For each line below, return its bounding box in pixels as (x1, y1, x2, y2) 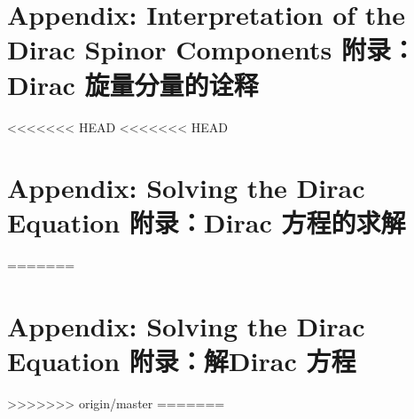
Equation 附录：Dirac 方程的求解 (7, 204, 406, 241)
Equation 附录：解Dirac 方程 (7, 343, 356, 379)
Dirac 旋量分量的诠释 (7, 66, 259, 102)
